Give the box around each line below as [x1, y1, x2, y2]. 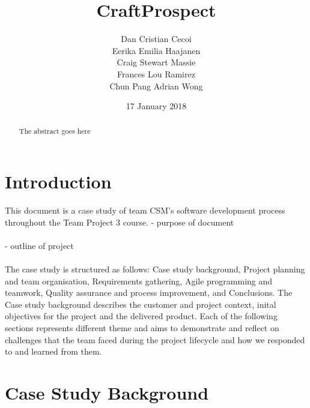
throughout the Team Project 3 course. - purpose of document [5, 215, 234, 228]
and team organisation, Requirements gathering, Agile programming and [5, 274, 273, 287]
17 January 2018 [126, 100, 187, 112]
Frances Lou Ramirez [117, 67, 195, 80]
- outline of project [5, 239, 74, 251]
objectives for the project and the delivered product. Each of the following [5, 310, 278, 322]
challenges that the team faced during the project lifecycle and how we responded [5, 333, 305, 346]
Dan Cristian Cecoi [121, 32, 192, 45]
